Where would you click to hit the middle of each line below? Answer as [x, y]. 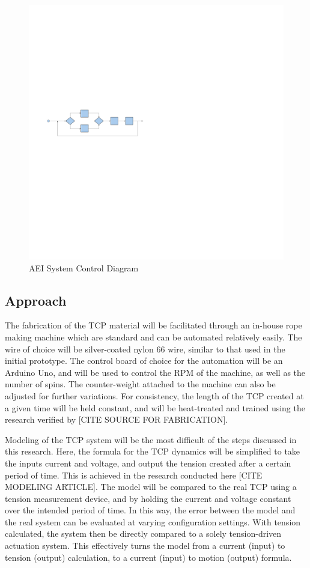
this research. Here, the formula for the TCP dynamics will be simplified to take [153, 451]
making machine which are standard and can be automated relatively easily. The [153, 337]
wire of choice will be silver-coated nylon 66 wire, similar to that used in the [145, 349]
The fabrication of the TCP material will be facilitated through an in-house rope [153, 325]
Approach [36, 300]
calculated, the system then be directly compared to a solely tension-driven [143, 533]
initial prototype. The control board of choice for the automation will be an [144, 361]
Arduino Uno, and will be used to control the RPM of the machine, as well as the [155, 372]
